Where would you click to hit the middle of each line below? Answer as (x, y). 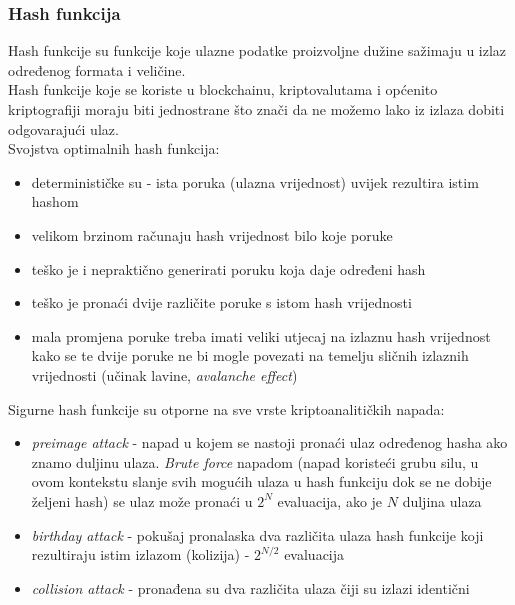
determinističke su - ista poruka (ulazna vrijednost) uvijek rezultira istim (255, 181)
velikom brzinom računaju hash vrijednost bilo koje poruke (212, 234)
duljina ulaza (442, 500)
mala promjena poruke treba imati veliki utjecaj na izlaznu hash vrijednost (261, 335)
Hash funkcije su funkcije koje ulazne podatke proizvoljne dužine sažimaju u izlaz (257, 50)
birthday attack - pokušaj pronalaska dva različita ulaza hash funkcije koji (257, 534)
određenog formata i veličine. (97, 69)
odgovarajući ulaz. (63, 128)
